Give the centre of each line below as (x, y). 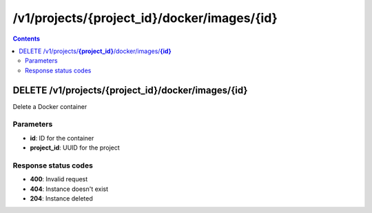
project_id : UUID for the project (75, 148)
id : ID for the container (62, 138)
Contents (27, 39)
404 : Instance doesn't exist (69, 189)
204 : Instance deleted (61, 199)
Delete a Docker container (50, 106)
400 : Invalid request (59, 179)
